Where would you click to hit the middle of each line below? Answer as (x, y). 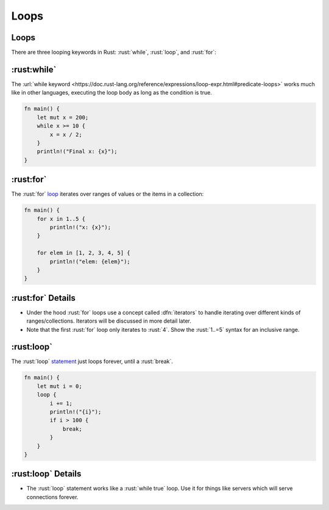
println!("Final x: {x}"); (77, 152)
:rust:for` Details (43, 298)
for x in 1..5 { (61, 219)
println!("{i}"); (76, 412)
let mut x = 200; (63, 117)
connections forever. (52, 497)
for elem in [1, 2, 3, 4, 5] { (83, 253)
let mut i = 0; (59, 386)
